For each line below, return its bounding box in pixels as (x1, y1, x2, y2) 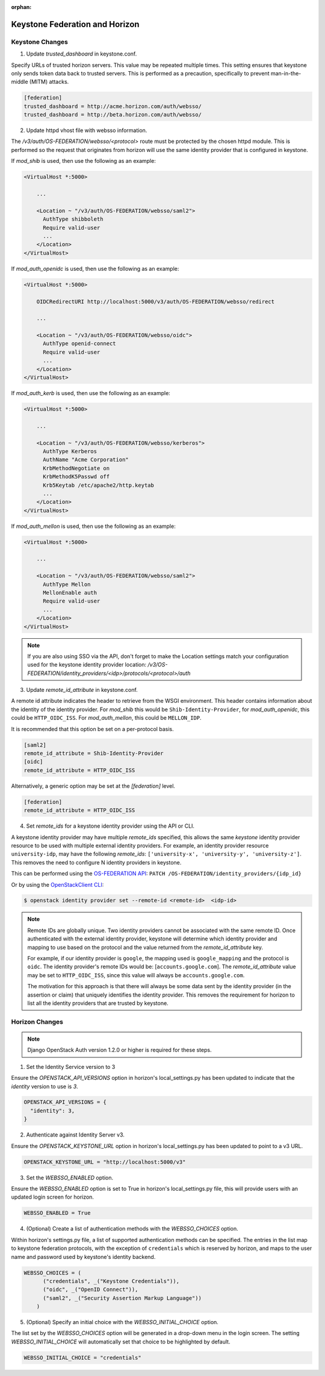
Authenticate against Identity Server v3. (26, 1131, 125, 1138)
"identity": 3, (30, 1107, 75, 1114)
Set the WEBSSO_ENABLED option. (26, 1174, 114, 1181)
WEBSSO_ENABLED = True (23, 1210, 91, 1217)
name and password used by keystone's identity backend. (11, 1253, 156, 1260)
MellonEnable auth (43, 589, 97, 596)
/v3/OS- (147, 661, 168, 668)
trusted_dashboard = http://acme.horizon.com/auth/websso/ (23, 103, 202, 110)
